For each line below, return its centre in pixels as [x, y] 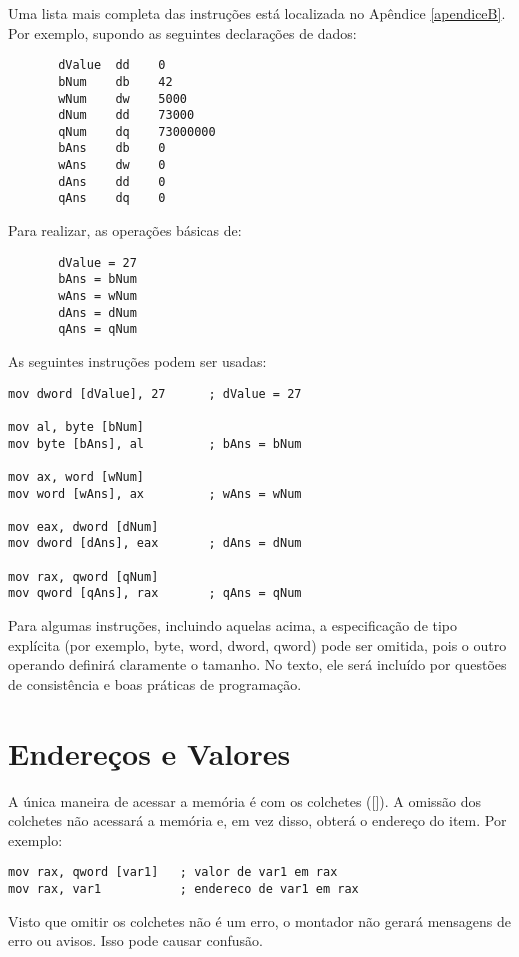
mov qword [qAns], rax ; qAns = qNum [155, 593]
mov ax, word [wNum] [76, 476]
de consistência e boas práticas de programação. [155, 683]
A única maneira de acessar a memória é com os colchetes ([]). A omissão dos [245, 800]
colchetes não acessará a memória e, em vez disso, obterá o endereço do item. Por [257, 820]
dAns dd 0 [112, 181]
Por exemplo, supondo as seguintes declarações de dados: [182, 32]
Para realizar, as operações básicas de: [125, 230]
